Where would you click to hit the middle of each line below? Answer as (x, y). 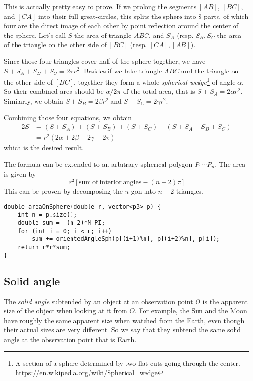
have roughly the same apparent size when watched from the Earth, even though (124, 320)
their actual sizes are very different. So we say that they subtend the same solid (123, 330)
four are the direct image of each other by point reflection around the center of (121, 26)
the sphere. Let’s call (35, 35)
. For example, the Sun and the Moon (191, 311)
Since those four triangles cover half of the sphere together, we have (105, 61)
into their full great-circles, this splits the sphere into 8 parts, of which (144, 16)
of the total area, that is (159, 91)
